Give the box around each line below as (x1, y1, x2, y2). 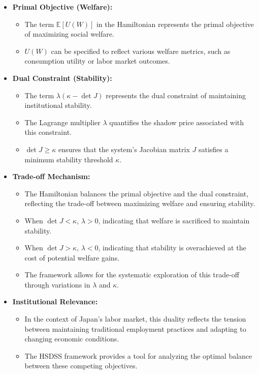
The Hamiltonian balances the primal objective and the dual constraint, (24, 188, 249, 198)
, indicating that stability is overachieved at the (98, 242, 246, 253)
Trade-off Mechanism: (12, 171, 90, 182)
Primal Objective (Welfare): (12, 2, 113, 12)
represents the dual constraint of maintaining (106, 90, 246, 100)
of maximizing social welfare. (24, 28, 114, 39)
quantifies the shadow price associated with (109, 117, 244, 127)
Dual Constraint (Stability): (12, 72, 112, 83)
